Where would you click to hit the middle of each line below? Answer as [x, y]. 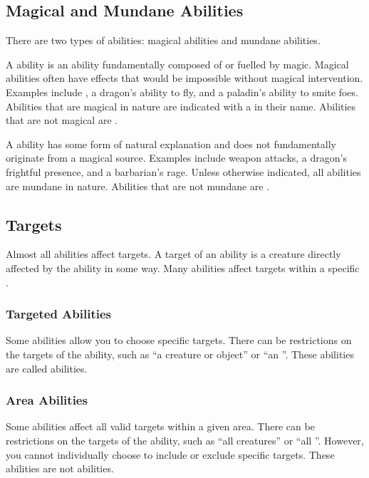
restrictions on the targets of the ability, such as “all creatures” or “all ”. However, [185, 440]
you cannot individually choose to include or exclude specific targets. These [170, 454]
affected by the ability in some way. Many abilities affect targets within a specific [183, 267]
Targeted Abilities [59, 314]
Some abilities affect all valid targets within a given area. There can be [160, 426]
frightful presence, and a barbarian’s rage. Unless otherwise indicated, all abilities [183, 171]
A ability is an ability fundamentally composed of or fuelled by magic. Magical [177, 64]
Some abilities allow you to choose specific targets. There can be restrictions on [179, 340]
